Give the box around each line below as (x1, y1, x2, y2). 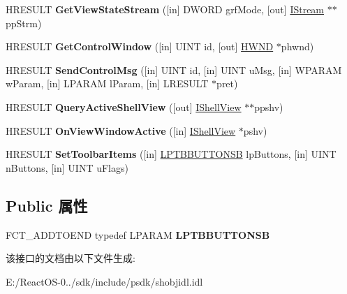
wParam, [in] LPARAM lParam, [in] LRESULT (6, 76, 209, 91)
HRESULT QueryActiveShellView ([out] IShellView (6, 99, 242, 114)
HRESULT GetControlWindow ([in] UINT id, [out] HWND (6, 39, 274, 54)
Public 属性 (6, 194, 88, 216)
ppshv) (254, 99, 283, 114)
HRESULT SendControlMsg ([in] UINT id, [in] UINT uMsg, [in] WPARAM (6, 62, 342, 77)
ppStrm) (6, 15, 42, 30)
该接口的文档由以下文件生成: (6, 251, 135, 265)
